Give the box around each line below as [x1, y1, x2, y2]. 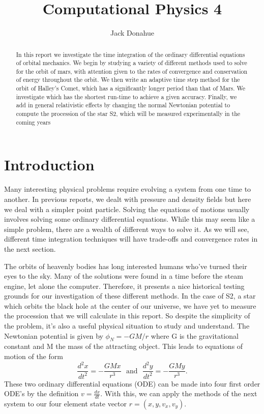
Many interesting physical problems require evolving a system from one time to [4, 184, 251, 194]
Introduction [4, 154, 95, 175]
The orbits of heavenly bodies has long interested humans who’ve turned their [4, 260, 247, 271]
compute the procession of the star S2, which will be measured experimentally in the [16, 109, 241, 118]
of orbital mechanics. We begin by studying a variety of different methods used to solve [16, 58, 247, 67]
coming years [16, 117, 51, 126]
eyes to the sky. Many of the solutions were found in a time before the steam [4, 271, 243, 281]
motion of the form [4, 351, 63, 362]
